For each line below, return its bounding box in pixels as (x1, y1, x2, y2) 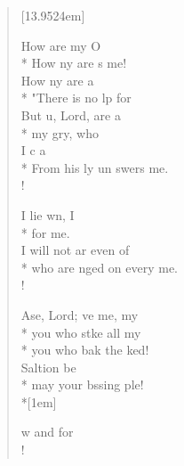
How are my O (20, 36, 101, 54)
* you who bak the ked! (20, 340, 149, 359)
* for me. (20, 223, 70, 241)
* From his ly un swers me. (20, 158, 169, 176)
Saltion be (20, 357, 76, 376)
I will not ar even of (20, 241, 130, 259)
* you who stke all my (20, 323, 141, 341)
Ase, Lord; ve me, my (20, 305, 139, 323)
